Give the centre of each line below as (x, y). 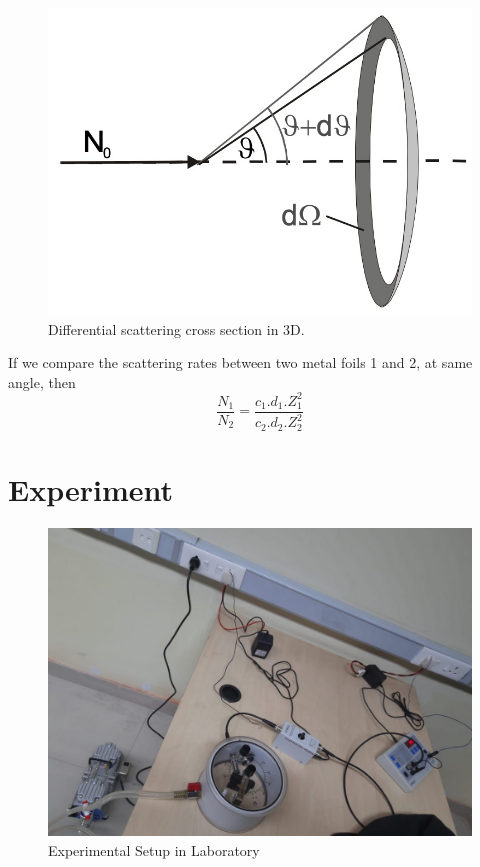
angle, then (42, 381)
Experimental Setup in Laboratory (154, 849)
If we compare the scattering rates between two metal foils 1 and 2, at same (240, 362)
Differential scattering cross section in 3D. (176, 328)
